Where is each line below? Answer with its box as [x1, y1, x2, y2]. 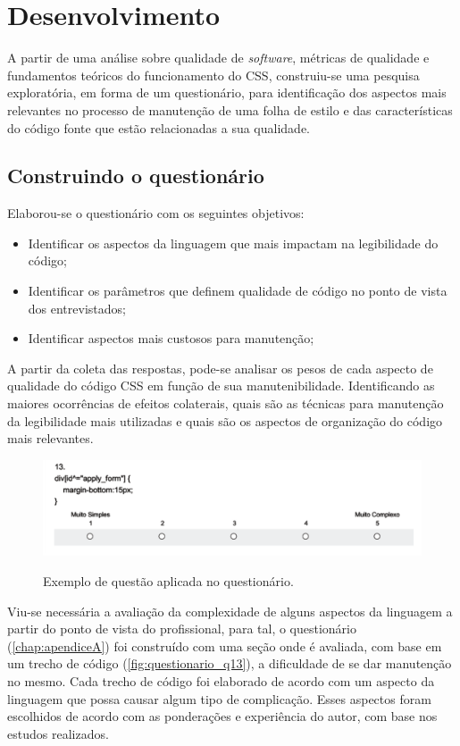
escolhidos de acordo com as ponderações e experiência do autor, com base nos [7, 707, 438, 725]
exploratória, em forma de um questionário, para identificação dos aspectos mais [7, 83, 447, 102]
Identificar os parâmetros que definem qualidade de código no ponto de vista [28, 281, 447, 300]
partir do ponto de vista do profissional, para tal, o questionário [7, 619, 357, 638]
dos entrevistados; [28, 298, 126, 317]
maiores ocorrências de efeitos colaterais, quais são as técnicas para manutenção [7, 394, 444, 413]
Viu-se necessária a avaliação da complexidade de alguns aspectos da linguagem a [7, 601, 453, 620]
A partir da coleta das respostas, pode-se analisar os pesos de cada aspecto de [7, 358, 433, 377]
